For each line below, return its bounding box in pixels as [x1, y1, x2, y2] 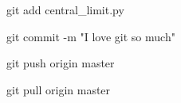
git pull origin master [6, 81, 111, 97]
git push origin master [6, 55, 115, 71]
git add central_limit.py [6, 2, 124, 17]
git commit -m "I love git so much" [6, 28, 175, 44]
